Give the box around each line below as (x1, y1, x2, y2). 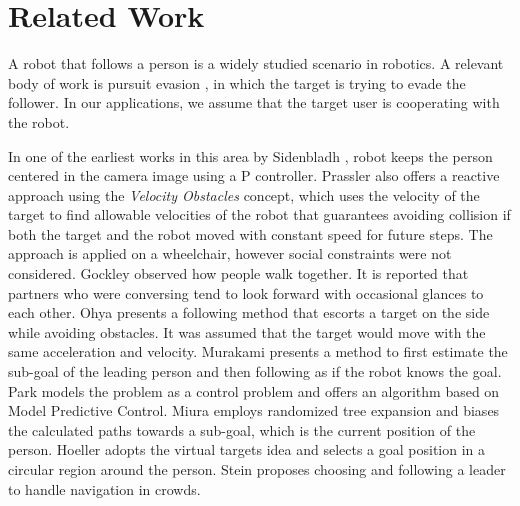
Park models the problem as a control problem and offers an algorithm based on (8, 380, 500, 401)
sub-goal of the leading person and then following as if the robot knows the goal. (8, 361, 502, 382)
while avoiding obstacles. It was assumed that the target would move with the (8, 321, 486, 342)
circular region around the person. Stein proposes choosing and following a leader (8, 459, 506, 479)
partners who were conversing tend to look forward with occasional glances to (8, 282, 484, 303)
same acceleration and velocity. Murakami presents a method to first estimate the (8, 341, 508, 362)
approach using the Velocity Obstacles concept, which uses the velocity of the (8, 184, 480, 205)
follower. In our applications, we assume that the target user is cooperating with (8, 92, 500, 113)
